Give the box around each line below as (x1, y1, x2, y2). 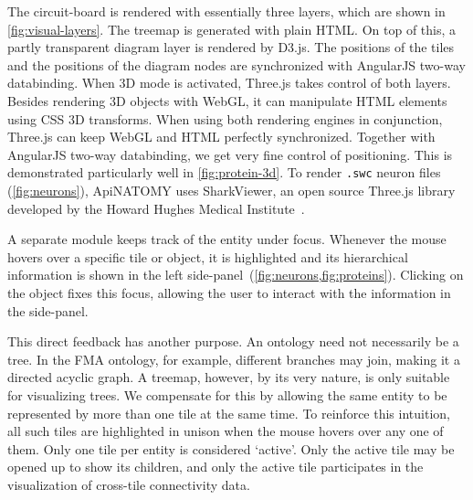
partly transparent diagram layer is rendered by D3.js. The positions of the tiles (7, 37, 455, 57)
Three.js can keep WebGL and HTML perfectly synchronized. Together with (7, 127, 436, 146)
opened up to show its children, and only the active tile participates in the (7, 457, 424, 476)
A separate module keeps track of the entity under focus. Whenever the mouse (7, 229, 447, 249)
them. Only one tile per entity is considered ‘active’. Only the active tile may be (7, 439, 455, 458)
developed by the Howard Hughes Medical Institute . (7, 198, 305, 218)
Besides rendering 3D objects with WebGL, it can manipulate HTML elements (7, 90, 447, 110)
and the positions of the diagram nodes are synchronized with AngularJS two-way (7, 55, 466, 74)
